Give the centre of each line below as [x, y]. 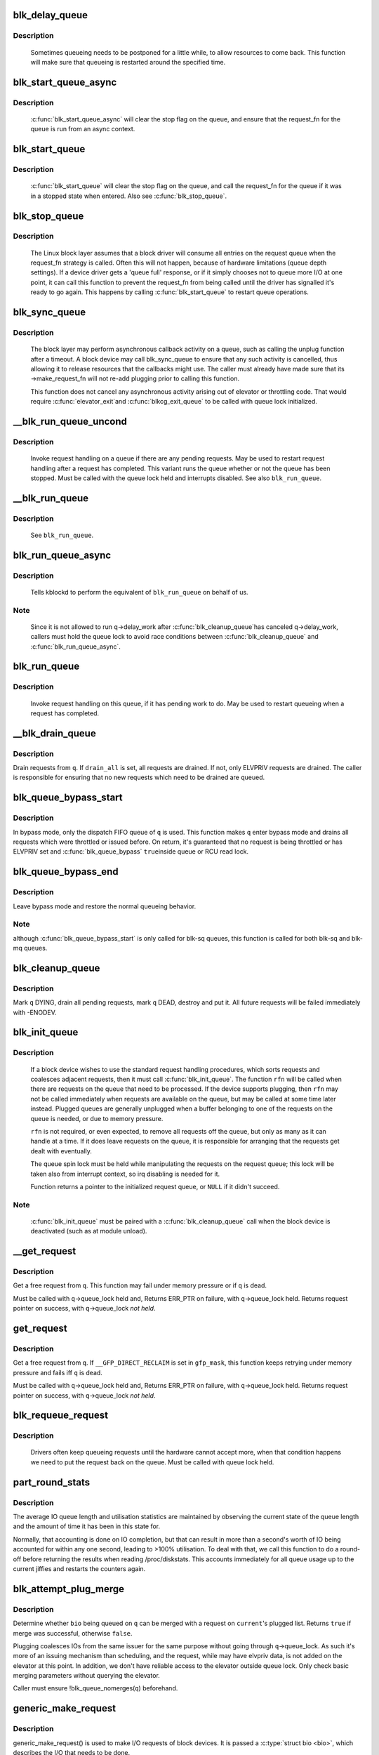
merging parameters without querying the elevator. [87, 1676]
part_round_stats [52, 1482]
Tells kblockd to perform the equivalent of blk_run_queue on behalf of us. [139, 592]
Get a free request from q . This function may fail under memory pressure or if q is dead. [140, 1285]
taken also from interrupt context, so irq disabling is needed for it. [125, 1174]
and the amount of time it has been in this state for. [87, 1526]
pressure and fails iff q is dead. [58, 1372]
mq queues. [30, 948]
